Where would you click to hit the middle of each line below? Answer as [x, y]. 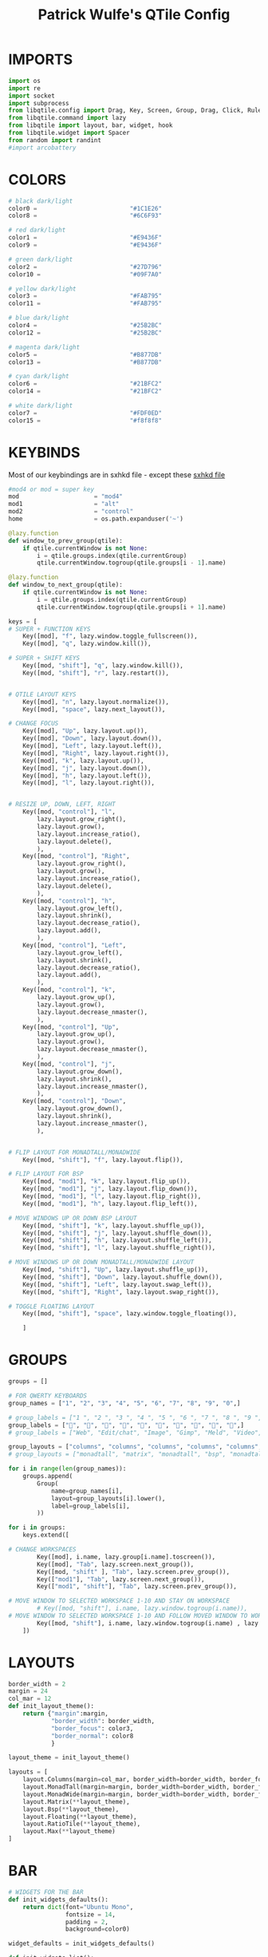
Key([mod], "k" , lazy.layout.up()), [84, 761]
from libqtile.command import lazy [67, 118]
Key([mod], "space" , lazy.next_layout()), [94, 709]
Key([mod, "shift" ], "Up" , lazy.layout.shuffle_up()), [116, 1270]
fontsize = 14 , [90, 1914]
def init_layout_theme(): [51, 1706]
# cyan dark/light [39, 377]
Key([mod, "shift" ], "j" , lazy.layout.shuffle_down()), [118, 1233]
